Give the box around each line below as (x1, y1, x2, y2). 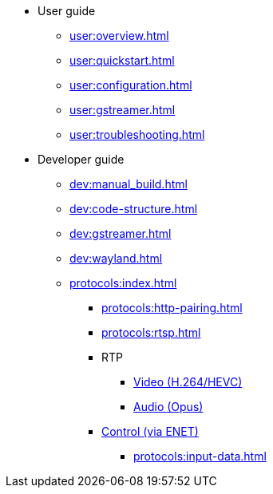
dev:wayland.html (69, 251, 163, 265)
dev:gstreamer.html (69, 227, 172, 240)
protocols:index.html (69, 276, 177, 290)
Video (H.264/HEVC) (133, 375, 243, 389)
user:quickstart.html (69, 53, 175, 67)
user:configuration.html (69, 78, 192, 92)
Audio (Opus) (133, 400, 204, 413)
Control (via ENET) (101, 425, 199, 438)
